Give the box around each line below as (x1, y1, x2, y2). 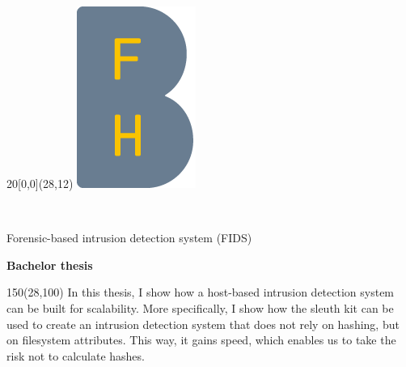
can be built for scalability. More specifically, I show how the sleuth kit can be (6, 299, 394, 316)
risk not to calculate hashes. (6, 347, 145, 364)
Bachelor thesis (6, 256, 93, 273)
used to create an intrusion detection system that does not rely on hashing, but (6, 315, 400, 332)
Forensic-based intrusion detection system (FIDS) (6, 229, 252, 246)
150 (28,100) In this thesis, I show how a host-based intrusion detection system (6, 284, 395, 301)
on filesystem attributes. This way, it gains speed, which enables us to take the (6, 331, 396, 348)
